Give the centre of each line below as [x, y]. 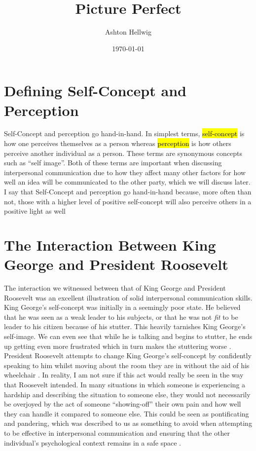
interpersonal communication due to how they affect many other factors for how [125, 172]
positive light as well [35, 211]
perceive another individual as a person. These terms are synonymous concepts [123, 153]
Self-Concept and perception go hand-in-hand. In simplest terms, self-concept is [124, 133]
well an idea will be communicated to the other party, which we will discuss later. [127, 182]
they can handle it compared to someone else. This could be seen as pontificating [127, 413]
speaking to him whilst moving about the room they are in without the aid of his [127, 365]
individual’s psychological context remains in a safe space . [92, 442]
